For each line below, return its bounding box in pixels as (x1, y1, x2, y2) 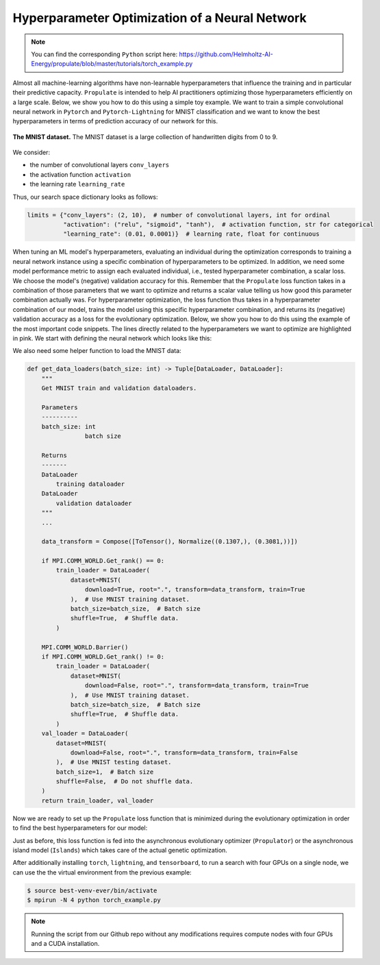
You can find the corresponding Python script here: (31, 50, 178, 58)
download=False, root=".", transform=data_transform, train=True (84, 682, 309, 689)
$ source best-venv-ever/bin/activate (27, 886, 157, 894)
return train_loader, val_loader (41, 796, 154, 805)
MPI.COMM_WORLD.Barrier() (41, 643, 129, 651)
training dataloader (55, 480, 125, 488)
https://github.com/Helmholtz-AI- (179, 50, 274, 58)
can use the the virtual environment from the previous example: (12, 868, 192, 877)
